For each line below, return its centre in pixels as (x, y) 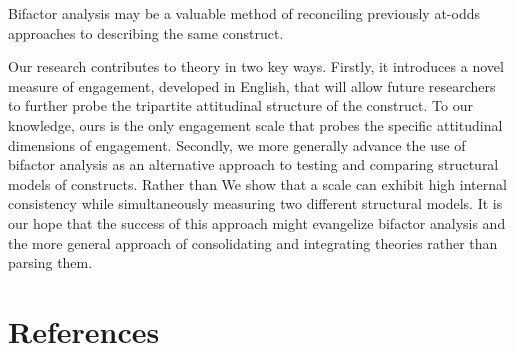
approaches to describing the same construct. (146, 32)
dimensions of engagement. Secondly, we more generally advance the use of (237, 144)
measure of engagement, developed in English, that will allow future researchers (252, 85)
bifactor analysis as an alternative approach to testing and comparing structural (253, 164)
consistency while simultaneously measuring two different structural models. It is (255, 203)
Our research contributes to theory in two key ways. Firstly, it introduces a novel (256, 66)
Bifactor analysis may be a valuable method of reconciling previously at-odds (244, 13)
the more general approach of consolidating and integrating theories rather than (253, 242)
